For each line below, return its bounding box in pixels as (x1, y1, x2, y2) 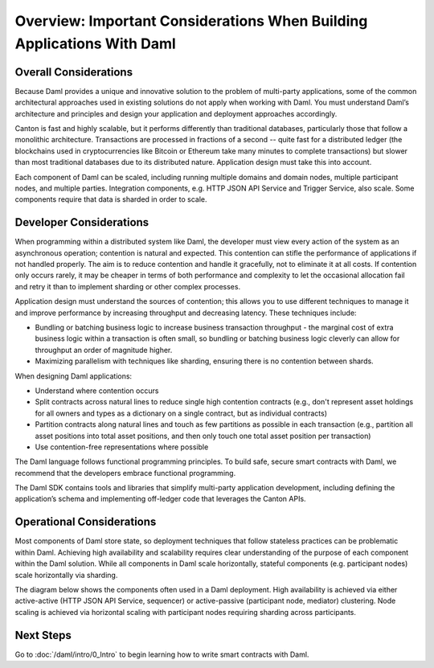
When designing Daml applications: (14, 371, 133, 381)
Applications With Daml (14, 35, 176, 52)
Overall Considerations (14, 65, 133, 79)
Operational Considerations (14, 515, 157, 529)
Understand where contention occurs (35, 386, 159, 395)
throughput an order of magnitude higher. (35, 345, 173, 354)
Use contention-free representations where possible (35, 442, 209, 452)
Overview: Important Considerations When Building (14, 12, 368, 30)
